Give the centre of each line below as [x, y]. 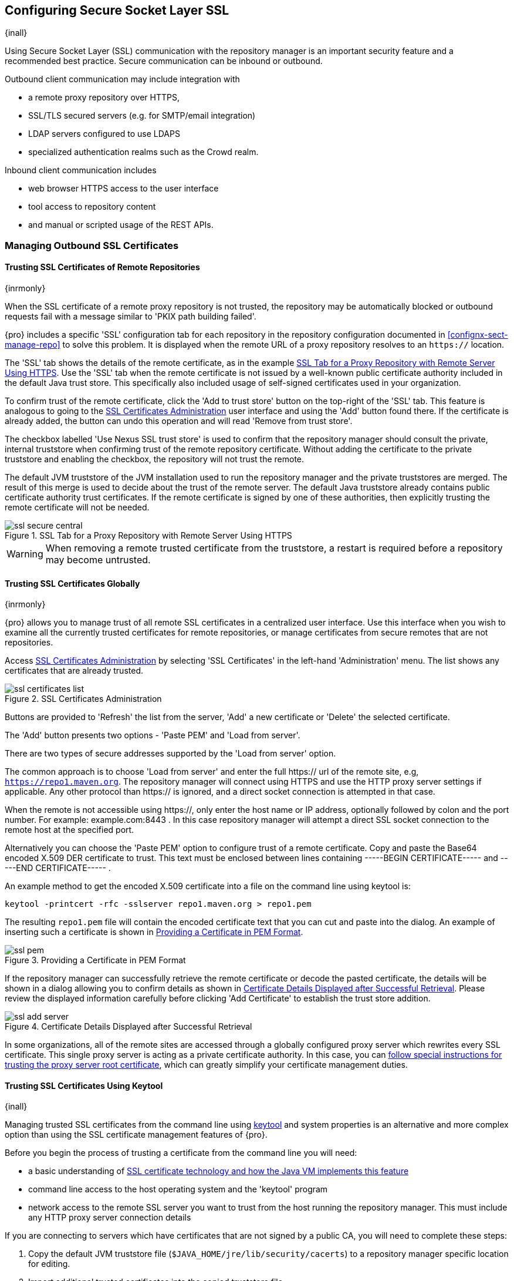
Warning [25, 554]
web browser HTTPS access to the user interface [124, 189]
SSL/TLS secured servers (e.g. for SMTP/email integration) [142, 116]
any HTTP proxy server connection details [110, 1218]
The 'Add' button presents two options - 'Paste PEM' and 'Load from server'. [153, 735]
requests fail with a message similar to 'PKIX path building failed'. [131, 317]
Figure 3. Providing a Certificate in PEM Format [95, 960]
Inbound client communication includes [81, 170]
